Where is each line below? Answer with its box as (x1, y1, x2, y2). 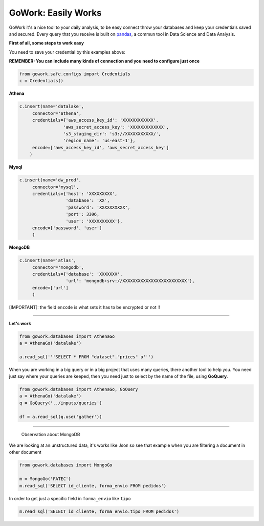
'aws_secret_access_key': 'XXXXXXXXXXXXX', (63, 124, 169, 130)
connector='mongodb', (32, 264, 84, 270)
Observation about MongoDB (21, 431, 80, 437)
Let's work (9, 320, 31, 326)
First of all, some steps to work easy (9, 40, 84, 46)
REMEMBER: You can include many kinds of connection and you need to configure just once (9, 58, 200, 64)
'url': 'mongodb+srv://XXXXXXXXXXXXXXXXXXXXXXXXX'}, (66, 278, 195, 284)
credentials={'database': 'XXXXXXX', (32, 271, 123, 277)
